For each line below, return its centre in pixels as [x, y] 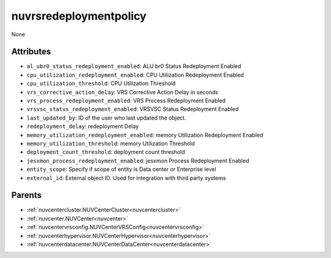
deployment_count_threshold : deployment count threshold [106, 152]
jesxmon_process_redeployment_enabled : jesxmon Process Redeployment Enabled [138, 161]
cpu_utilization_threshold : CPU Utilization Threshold [101, 83]
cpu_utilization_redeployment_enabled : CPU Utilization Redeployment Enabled [135, 75]
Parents [27, 195]
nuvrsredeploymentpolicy [79, 16]
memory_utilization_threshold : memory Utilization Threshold [111, 143]
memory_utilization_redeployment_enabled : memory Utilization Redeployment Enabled [145, 135]
